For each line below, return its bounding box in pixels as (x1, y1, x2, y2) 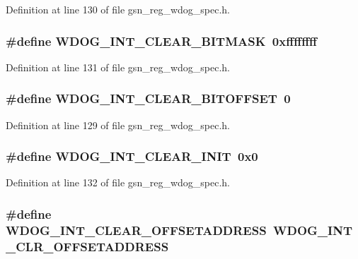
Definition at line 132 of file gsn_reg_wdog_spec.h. (6, 175, 230, 190)
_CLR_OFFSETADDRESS (6, 237, 169, 255)
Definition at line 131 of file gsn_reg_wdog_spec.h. (6, 59, 230, 74)
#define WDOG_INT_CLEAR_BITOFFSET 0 (6, 90, 291, 107)
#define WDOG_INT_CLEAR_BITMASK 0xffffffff (6, 32, 318, 49)
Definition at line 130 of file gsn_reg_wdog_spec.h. (6, 2, 230, 16)
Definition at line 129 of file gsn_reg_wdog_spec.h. (6, 117, 230, 132)
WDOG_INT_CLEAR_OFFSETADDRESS (6, 221, 267, 239)
